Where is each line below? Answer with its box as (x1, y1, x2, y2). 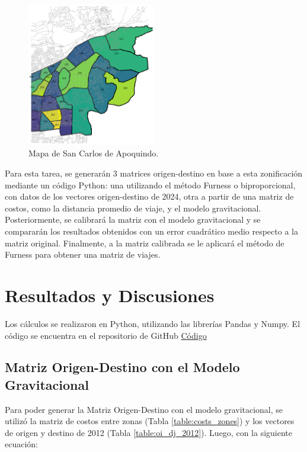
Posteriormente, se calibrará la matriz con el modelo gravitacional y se (5, 213, 261, 226)
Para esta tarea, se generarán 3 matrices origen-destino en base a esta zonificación (5, 167, 303, 179)
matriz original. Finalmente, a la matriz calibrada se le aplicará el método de (5, 236, 284, 249)
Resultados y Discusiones (5, 283, 215, 307)
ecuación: (5, 438, 38, 450)
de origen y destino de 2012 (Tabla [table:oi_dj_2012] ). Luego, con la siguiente (5, 426, 292, 438)
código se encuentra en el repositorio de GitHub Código (5, 329, 207, 341)
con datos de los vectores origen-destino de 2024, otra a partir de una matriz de (5, 190, 294, 203)
